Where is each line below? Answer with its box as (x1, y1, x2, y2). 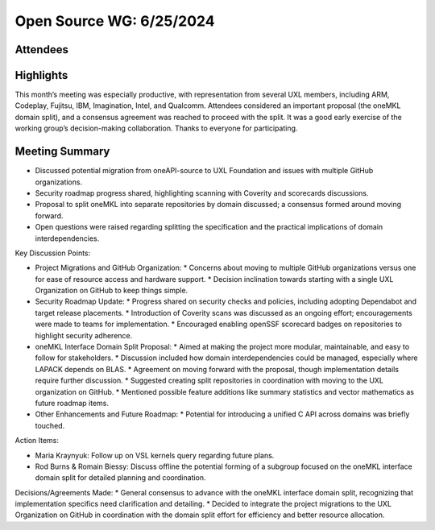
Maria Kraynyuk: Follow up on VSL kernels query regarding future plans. (35, 450, 275, 460)
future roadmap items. (35, 398, 109, 408)
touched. (35, 420, 65, 430)
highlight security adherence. (35, 330, 133, 340)
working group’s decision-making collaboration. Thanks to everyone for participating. (14, 123, 298, 133)
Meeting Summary (14, 145, 110, 159)
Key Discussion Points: (14, 248, 91, 258)
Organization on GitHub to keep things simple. (35, 286, 188, 296)
